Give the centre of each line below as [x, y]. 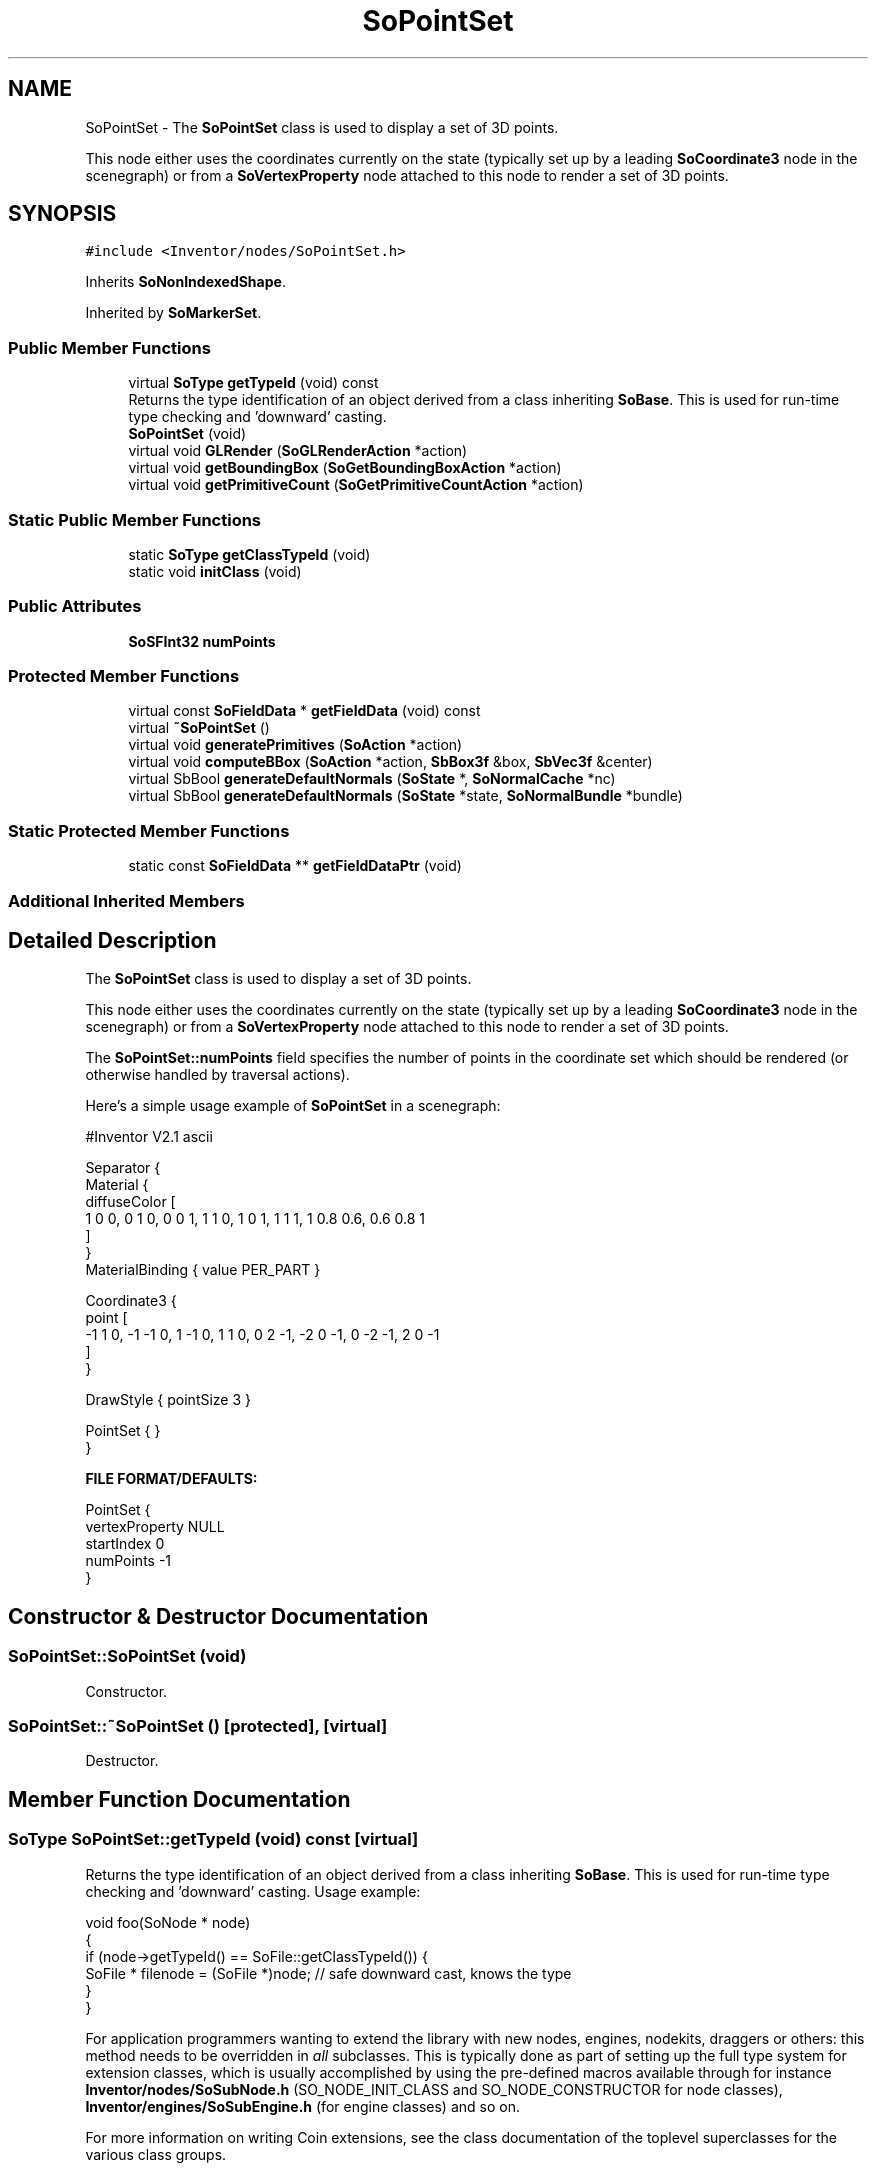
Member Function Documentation [179, 1799]
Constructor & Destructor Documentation [218, 1616]
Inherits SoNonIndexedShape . [185, 282]
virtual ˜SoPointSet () [199, 728]
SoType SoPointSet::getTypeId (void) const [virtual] [213, 1839]
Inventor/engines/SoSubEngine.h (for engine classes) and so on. [302, 2106]
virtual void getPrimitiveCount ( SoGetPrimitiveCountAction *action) [356, 485]
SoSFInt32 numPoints [202, 641]
